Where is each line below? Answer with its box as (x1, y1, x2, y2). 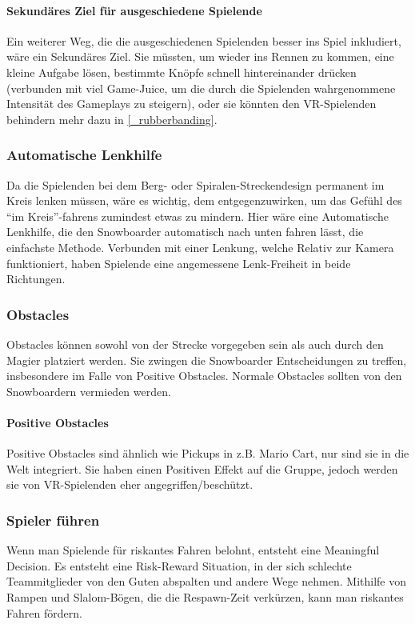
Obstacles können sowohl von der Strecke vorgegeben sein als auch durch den (6, 335, 384, 352)
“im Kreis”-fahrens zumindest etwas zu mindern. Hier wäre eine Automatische (6, 207, 389, 224)
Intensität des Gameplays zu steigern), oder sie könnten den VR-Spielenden (6, 95, 377, 112)
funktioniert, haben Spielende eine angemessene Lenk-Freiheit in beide (6, 254, 351, 271)
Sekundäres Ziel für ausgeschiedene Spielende (6, 2, 262, 18)
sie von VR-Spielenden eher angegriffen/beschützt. (6, 476, 253, 493)
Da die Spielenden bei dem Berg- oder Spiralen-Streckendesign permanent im (6, 176, 385, 193)
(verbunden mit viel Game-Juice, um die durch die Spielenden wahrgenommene (6, 79, 396, 96)
